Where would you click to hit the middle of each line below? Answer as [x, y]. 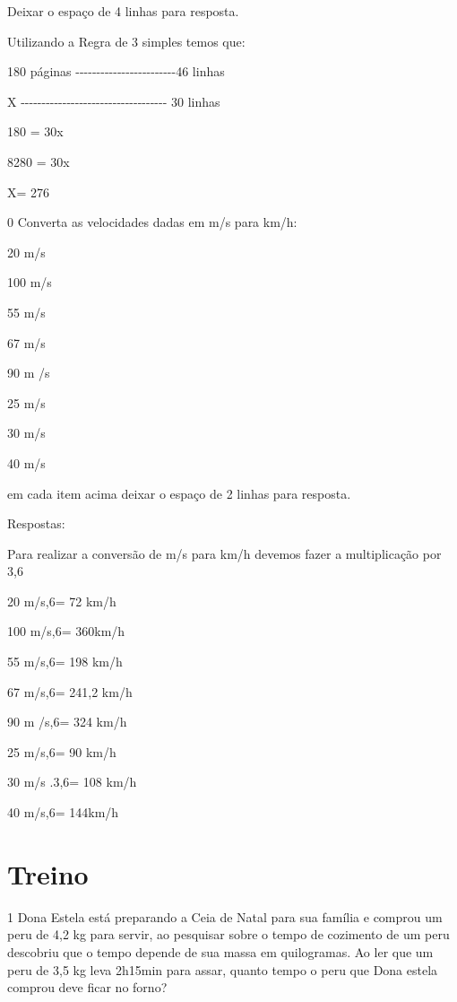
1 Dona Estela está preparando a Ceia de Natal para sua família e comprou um [225, 916]
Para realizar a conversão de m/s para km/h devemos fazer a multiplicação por [224, 553]
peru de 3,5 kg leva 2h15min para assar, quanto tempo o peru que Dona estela [223, 969]
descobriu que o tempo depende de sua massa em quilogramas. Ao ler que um [220, 951]
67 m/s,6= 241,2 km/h [70, 691]
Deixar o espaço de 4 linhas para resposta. [123, 11]
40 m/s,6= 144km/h [63, 812]
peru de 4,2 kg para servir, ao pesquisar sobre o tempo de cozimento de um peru [228, 934]
